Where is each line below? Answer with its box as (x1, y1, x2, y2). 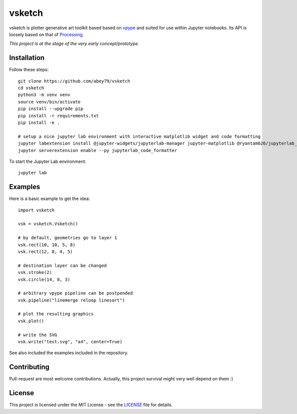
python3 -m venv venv (18, 92, 70, 98)
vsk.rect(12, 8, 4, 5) (18, 249, 73, 255)
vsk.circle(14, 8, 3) (18, 276, 70, 282)
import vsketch (18, 207, 55, 213)
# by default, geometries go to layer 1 (18, 235, 117, 241)
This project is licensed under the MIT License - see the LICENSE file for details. (9, 402, 173, 408)
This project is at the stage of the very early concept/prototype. (9, 41, 140, 47)
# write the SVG (18, 332, 57, 338)
